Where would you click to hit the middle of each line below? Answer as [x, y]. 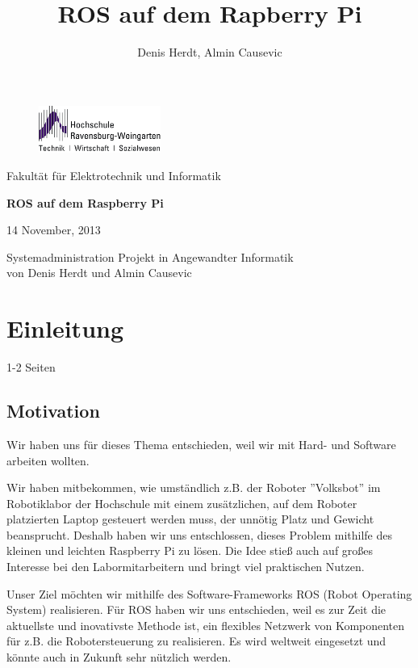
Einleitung [65, 328]
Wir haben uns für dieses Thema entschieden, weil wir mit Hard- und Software [201, 444]
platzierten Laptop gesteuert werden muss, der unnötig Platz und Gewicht [190, 519]
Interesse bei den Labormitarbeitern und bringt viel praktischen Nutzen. [186, 567]
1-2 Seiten [31, 367]
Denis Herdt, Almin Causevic [210, 52]
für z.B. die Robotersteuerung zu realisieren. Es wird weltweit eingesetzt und [196, 641]
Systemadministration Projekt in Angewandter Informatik [150, 256]
